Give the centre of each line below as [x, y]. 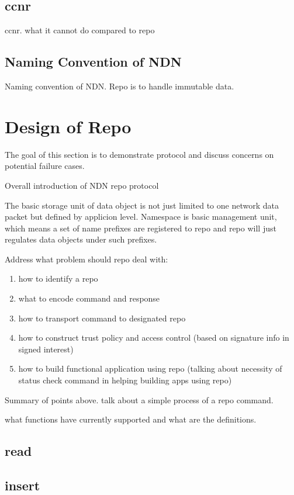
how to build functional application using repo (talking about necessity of [150, 368]
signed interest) [46, 349]
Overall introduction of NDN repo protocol [82, 185]
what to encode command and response [89, 298]
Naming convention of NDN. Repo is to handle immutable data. [120, 86]
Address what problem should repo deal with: [87, 259]
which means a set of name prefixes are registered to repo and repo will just [141, 228]
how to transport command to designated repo [102, 318]
